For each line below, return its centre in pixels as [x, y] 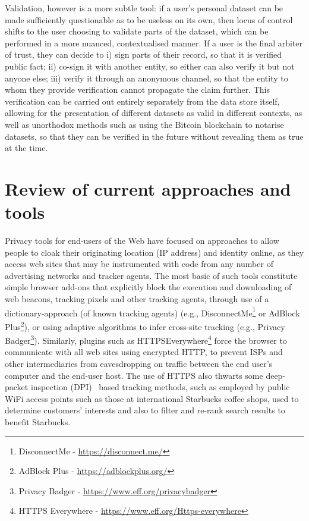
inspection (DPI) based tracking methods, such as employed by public [160, 387]
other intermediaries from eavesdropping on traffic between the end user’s [139, 363]
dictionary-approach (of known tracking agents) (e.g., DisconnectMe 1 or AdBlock [152, 312]
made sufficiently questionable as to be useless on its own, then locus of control [149, 19]
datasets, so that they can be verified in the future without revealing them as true [154, 136]
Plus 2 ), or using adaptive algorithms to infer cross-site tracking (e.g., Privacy [145, 325]
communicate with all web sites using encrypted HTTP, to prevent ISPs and [144, 352]
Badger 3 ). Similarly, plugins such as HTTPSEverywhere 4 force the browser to [146, 339]
